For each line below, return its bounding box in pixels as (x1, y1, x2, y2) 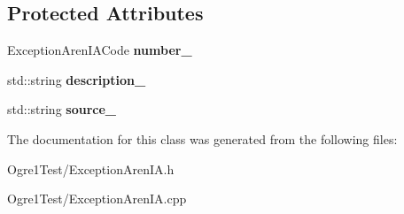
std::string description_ (7, 70, 146, 88)
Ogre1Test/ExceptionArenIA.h (7, 159, 175, 178)
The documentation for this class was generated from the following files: (7, 129, 398, 148)
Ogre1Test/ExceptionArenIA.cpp (7, 189, 187, 208)
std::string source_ (7, 100, 117, 118)
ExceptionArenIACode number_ (7, 41, 192, 59)
